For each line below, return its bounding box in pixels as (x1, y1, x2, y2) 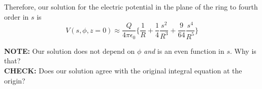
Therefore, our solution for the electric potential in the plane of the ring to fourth (4, 2, 258, 12)
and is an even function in (143, 45, 224, 56)
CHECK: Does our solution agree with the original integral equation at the (4, 65, 242, 75)
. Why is (230, 45, 256, 56)
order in (4, 11, 29, 22)
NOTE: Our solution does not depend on (4, 45, 135, 56)
